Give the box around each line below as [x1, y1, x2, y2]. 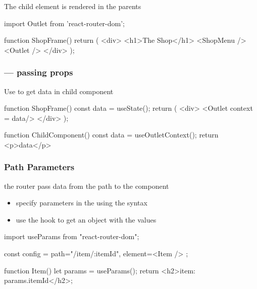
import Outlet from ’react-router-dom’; [4, 18, 125, 28]
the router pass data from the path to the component [4, 180, 169, 191]
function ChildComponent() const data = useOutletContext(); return [4, 129, 219, 140]
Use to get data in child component [4, 86, 114, 96]
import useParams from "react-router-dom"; [4, 231, 139, 242]
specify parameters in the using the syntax [16, 197, 147, 208]
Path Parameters [4, 161, 75, 173]
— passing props [4, 66, 73, 79]
